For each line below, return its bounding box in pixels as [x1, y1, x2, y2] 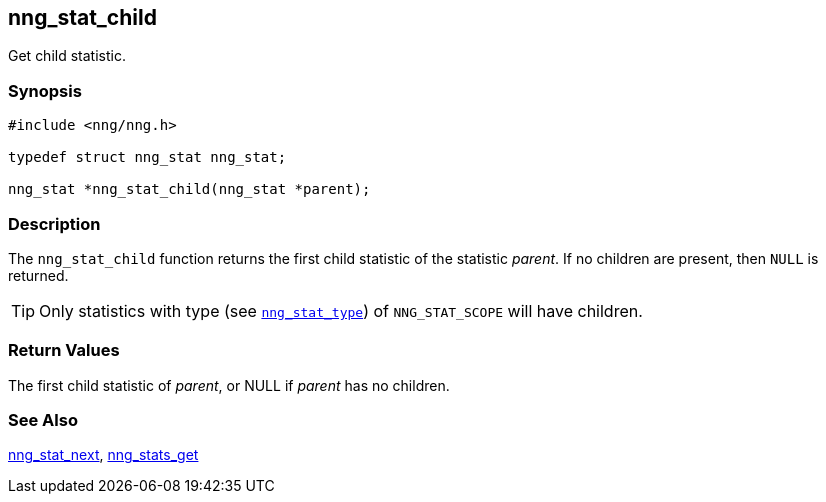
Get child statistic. [8, 47, 126, 65]
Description [8, 213, 101, 234]
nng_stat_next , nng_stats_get [8, 446, 199, 464]
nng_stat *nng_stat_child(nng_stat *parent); [8, 181, 371, 198]
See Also [8, 410, 78, 431]
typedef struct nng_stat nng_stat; [8, 149, 287, 166]
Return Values [8, 340, 120, 361]
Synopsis [8, 80, 82, 101]
